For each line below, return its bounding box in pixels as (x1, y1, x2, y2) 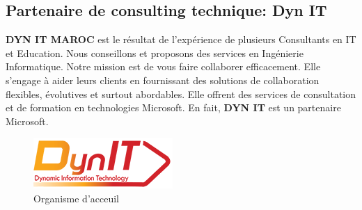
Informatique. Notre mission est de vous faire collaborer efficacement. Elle (6, 59, 321, 74)
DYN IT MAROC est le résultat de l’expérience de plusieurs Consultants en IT (6, 32, 356, 47)
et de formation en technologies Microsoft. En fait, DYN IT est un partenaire (6, 100, 341, 115)
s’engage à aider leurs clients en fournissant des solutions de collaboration (6, 72, 320, 87)
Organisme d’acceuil (33, 191, 120, 205)
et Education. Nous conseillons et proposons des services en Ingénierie (6, 45, 304, 60)
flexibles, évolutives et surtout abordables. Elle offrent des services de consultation (6, 86, 356, 101)
